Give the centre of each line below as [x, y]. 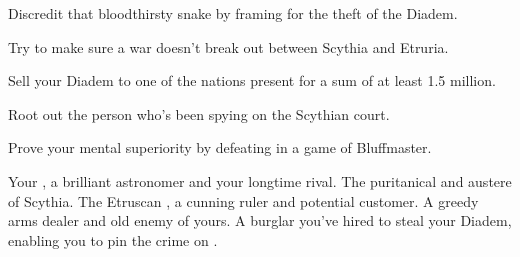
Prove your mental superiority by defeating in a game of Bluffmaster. [220, 147]
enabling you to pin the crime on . [113, 239]
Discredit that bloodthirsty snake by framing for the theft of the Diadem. [233, 13]
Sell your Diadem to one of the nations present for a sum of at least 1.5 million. [252, 80]
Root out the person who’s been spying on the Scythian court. [199, 113]
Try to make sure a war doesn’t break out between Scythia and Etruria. [228, 46]
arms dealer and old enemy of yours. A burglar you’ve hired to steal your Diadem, [260, 220]
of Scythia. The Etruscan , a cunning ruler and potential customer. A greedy [243, 200]
